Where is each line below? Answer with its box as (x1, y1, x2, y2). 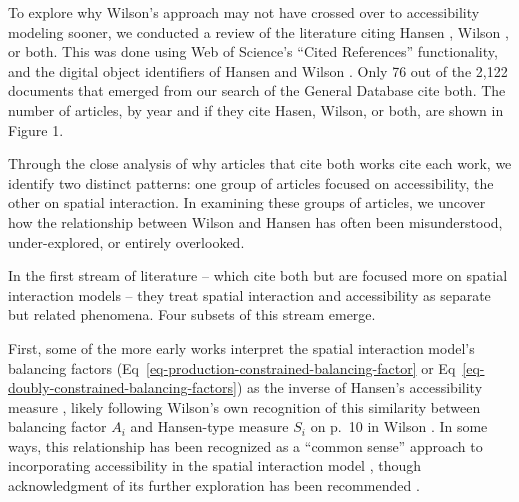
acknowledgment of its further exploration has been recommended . (8, 475, 420, 496)
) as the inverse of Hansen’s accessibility (236, 377, 483, 398)
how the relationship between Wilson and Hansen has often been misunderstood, (8, 211, 503, 232)
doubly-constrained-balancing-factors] (8, 377, 237, 398)
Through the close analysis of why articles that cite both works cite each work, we (8, 153, 512, 174)
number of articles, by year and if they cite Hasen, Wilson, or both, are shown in (8, 99, 504, 120)
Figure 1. (8, 119, 64, 140)
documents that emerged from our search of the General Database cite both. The (8, 80, 506, 101)
